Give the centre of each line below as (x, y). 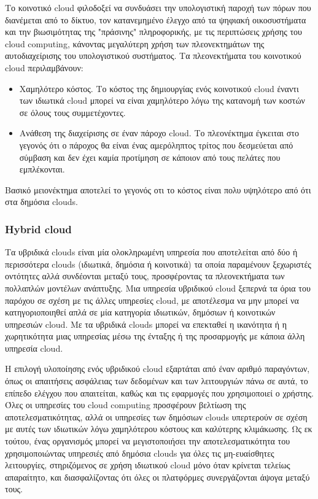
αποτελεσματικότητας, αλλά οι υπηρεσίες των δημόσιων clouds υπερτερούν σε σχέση (156, 416)
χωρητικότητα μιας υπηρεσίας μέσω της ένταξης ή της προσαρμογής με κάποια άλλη (155, 336)
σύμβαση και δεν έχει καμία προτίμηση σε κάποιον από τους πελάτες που (150, 157)
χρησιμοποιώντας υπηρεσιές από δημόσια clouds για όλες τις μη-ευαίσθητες (140, 453)
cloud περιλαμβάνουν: (44, 67)
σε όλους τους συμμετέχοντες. (72, 112)
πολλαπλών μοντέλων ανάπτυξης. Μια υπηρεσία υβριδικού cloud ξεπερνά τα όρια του (158, 288)
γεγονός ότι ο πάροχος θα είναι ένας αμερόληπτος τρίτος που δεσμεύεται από (156, 145)
